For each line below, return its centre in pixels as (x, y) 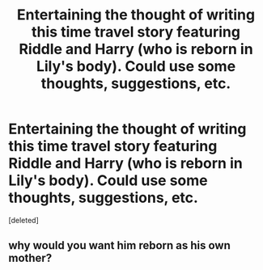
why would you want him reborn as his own (119, 245)
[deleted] (23, 220)
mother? (30, 258)
